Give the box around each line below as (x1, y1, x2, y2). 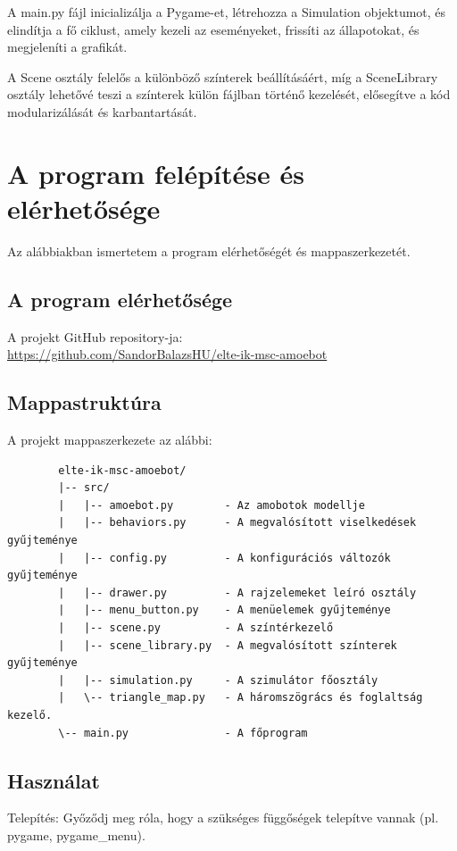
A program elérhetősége (7, 285, 233, 313)
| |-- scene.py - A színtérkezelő (58, 622, 334, 634)
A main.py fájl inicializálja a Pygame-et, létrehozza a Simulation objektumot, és (7, 3, 446, 21)
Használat (7, 766, 100, 794)
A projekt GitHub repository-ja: (7, 327, 183, 346)
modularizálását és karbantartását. (7, 102, 197, 121)
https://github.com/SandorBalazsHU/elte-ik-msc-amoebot (7, 345, 328, 363)
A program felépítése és (7, 154, 304, 191)
